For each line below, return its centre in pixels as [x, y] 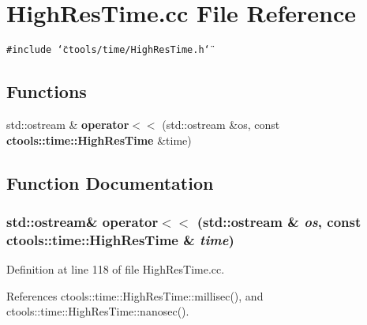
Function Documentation [110, 182]
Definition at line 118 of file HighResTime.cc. [116, 269]
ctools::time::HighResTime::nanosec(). [98, 311]
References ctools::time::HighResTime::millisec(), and [135, 295]
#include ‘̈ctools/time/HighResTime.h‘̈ [108, 50]
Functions [47, 91]
